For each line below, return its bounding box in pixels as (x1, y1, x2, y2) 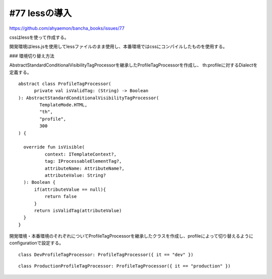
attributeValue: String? (44, 172, 106, 178)
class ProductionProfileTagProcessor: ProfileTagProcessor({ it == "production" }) (18, 263, 231, 269)
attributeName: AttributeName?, (44, 165, 125, 171)
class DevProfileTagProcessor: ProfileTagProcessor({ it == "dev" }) (18, 252, 194, 257)
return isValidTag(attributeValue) (34, 207, 122, 214)
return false (44, 194, 77, 199)
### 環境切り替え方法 (9, 53, 55, 59)
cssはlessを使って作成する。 (9, 34, 69, 40)
